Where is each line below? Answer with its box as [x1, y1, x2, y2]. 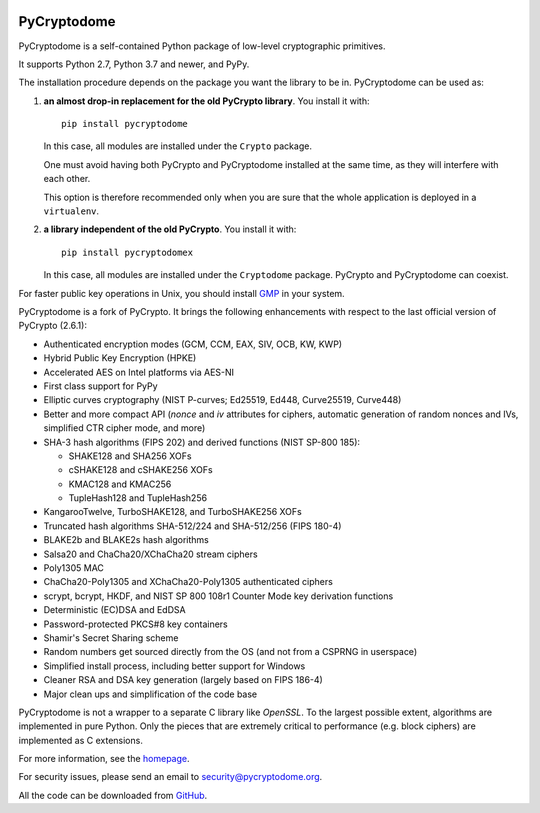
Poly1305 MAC [43, 562, 105, 574]
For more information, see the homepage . [18, 753, 190, 765]
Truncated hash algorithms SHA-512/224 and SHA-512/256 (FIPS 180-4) [43, 520, 342, 532]
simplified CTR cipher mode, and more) [43, 422, 206, 434]
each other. [43, 173, 91, 185]
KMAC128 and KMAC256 [68, 478, 172, 490]
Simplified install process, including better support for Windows [43, 660, 306, 672]
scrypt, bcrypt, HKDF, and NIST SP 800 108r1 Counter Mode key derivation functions [43, 590, 394, 602]
